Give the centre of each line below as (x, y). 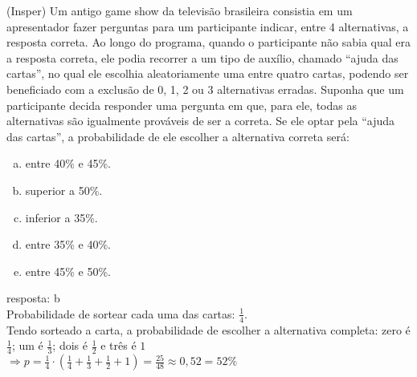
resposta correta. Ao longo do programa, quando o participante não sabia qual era (208, 42)
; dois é (70, 345)
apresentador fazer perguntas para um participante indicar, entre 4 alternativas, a (208, 26)
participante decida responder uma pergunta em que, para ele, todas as (182, 105)
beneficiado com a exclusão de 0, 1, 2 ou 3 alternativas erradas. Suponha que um (205, 89)
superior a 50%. (64, 190)
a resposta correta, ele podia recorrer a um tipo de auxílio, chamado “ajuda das (202, 57)
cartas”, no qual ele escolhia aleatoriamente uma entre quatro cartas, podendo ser (208, 73)
